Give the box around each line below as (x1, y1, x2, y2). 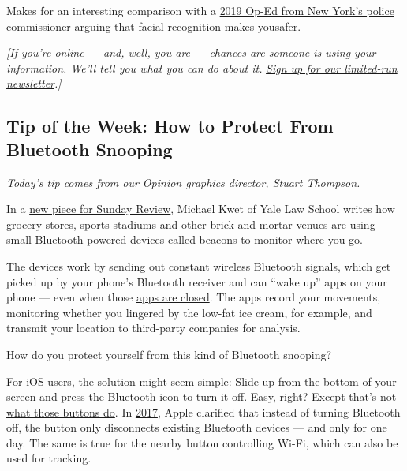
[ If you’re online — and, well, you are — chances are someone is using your (6, 44, 376, 61)
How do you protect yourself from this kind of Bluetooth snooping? (6, 346, 332, 362)
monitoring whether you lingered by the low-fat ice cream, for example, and (6, 304, 372, 320)
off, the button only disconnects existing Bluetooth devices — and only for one (6, 419, 387, 435)
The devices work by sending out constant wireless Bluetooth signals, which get (6, 257, 391, 274)
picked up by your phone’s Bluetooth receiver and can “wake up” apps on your (6, 273, 387, 290)
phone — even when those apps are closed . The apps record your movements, (6, 289, 381, 305)
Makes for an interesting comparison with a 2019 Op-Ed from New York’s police (6, 2, 394, 18)
